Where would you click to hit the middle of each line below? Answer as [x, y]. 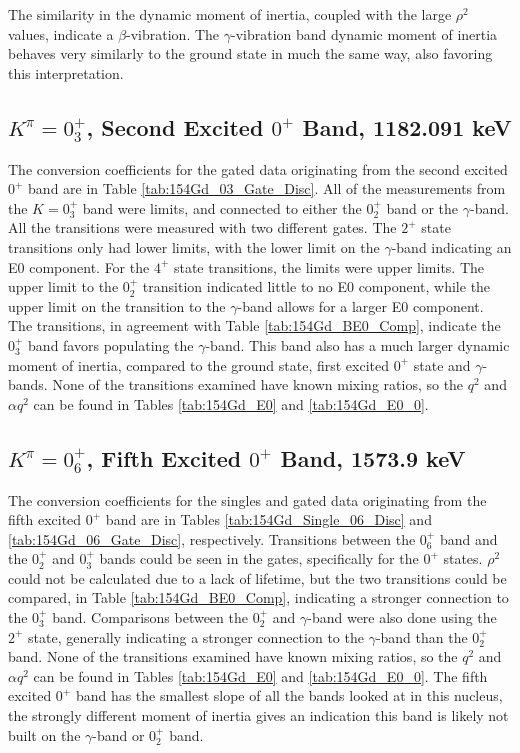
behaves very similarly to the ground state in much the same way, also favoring [250, 53]
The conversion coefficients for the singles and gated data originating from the [247, 499]
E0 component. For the [79, 266]
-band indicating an [451, 246]
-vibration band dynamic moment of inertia [364, 33]
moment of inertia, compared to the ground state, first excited [199, 364]
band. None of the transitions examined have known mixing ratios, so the [233, 656]
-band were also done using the [402, 617]
